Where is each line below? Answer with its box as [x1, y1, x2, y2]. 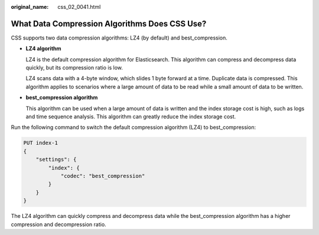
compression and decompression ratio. [11, 221, 106, 228]
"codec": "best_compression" [60, 173, 145, 179]
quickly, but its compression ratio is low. [25, 64, 123, 71]
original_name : [11, 4, 49, 10]
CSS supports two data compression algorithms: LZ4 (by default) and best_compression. [11, 34, 227, 41]
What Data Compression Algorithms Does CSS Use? [11, 18, 207, 29]
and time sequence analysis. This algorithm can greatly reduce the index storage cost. [25, 113, 236, 120]
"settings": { [35, 156, 77, 163]
